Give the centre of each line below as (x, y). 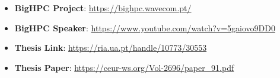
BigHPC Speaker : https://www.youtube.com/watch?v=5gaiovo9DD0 (145, 27)
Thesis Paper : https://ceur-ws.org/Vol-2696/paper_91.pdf (124, 67)
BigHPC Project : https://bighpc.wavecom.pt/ (103, 8)
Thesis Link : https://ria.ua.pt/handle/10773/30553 (111, 48)
